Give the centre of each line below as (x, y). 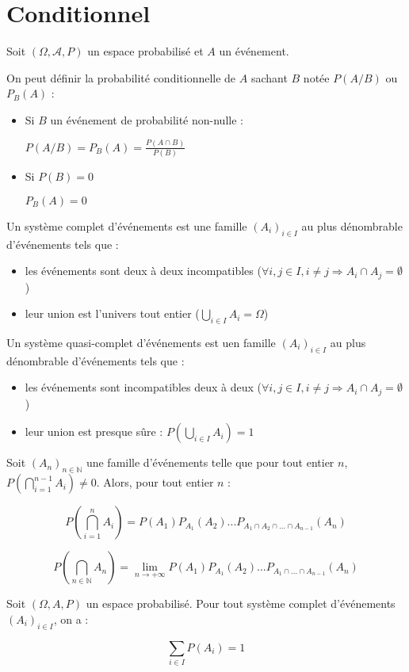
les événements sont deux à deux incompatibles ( (143, 271)
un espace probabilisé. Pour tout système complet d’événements (241, 603)
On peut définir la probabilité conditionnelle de (121, 77)
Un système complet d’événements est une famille (127, 225)
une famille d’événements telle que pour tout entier (210, 462)
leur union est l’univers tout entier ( (112, 313)
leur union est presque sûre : (94, 431)
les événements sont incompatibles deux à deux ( (143, 387)
